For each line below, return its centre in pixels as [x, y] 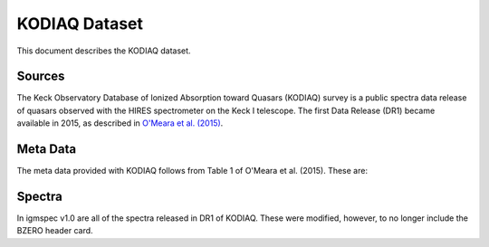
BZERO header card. [55, 231]
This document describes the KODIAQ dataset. [104, 51]
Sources [41, 76]
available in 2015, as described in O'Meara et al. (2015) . [120, 123]
